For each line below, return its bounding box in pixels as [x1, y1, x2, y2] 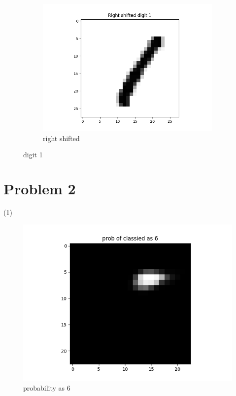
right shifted [43, 133, 80, 143]
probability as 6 [23, 383, 70, 393]
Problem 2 [3, 178, 76, 198]
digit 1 [23, 149, 43, 160]
